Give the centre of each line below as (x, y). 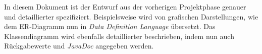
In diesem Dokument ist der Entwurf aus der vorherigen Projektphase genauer (125, 6)
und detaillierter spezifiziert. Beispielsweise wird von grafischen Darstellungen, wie (131, 16)
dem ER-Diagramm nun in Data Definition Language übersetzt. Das (110, 26)
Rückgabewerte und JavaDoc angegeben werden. (79, 46)
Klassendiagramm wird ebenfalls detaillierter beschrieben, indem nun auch (119, 36)
